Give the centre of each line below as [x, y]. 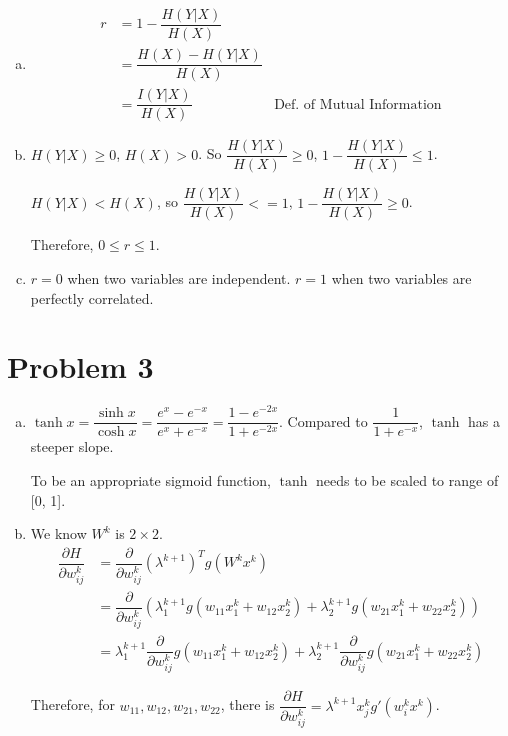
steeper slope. [72, 446]
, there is [247, 704]
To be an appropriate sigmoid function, [150, 480]
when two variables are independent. [179, 278]
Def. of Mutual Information [358, 104]
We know [58, 533]
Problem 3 [80, 366]
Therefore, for [72, 704]
